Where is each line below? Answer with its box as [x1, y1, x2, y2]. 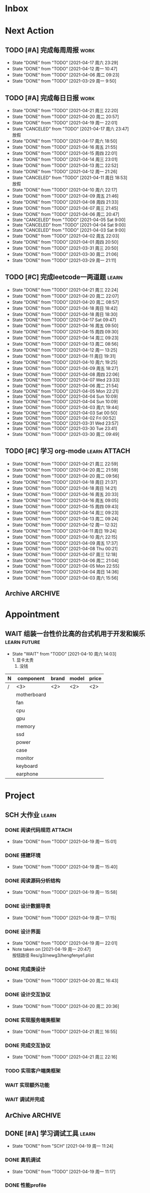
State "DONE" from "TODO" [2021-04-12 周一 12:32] [12, 522, 118, 528]
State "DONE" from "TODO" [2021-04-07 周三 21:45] [12, 206, 118, 211]
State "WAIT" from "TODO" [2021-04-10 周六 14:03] [12, 651, 117, 657]
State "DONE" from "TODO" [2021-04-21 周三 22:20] [12, 108, 118, 113]
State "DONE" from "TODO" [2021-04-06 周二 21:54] [12, 383, 119, 389]
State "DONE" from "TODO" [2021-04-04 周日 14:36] [12, 569, 119, 575]
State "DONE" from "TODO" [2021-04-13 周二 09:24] [12, 515, 119, 521]
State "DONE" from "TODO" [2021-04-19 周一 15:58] [12, 889, 118, 895]
